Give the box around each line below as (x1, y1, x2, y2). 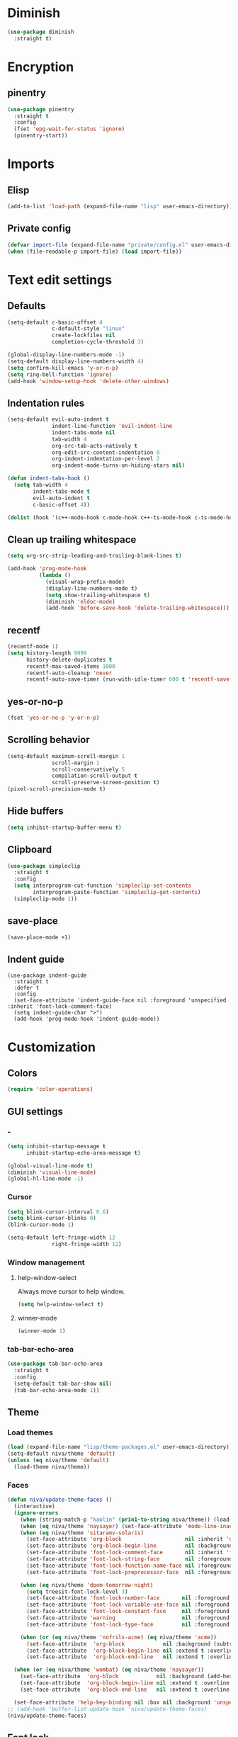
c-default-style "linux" (52, 325, 125, 332)
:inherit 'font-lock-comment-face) (7, 1003, 113, 1010)
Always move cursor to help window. (17, 1287, 125, 1296)
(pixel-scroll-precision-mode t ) (7, 786, 106, 793)
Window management (7, 1257, 85, 1267)
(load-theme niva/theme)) (13, 1463, 91, 1471)
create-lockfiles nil (52, 332, 115, 339)
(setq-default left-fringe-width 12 (7, 1234, 115, 1241)
